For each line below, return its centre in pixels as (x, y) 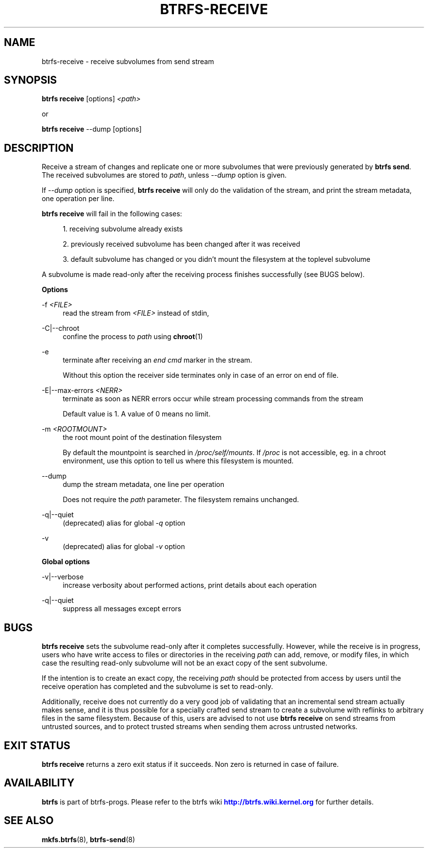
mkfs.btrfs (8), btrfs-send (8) (88, 839)
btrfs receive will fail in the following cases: (112, 214)
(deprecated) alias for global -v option (124, 547)
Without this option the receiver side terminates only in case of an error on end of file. (201, 375)
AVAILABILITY (39, 783)
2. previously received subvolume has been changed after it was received (182, 244)
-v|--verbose (63, 577)
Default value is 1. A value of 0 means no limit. (137, 414)
